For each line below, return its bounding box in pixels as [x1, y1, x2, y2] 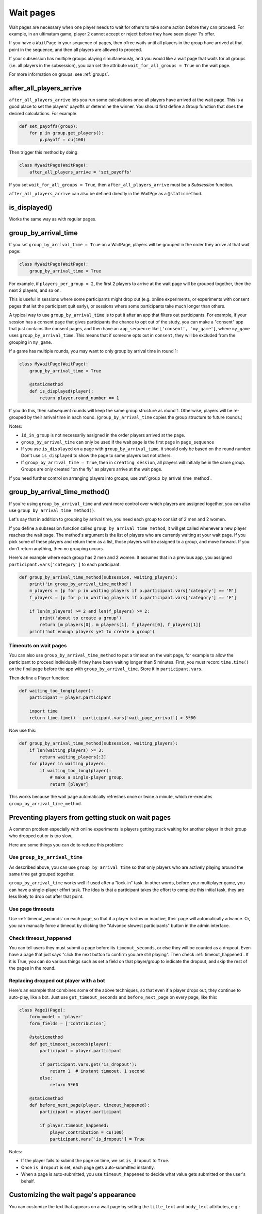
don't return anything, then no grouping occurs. [9, 545, 104, 551]
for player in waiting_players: [29, 761, 107, 767]
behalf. [21, 1178, 35, 1184]
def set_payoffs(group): [19, 123, 79, 129]
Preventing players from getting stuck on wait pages [9, 813, 171, 822]
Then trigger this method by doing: [9, 150, 79, 155]
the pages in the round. [9, 965, 56, 971]
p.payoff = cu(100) [39, 137, 86, 143]
